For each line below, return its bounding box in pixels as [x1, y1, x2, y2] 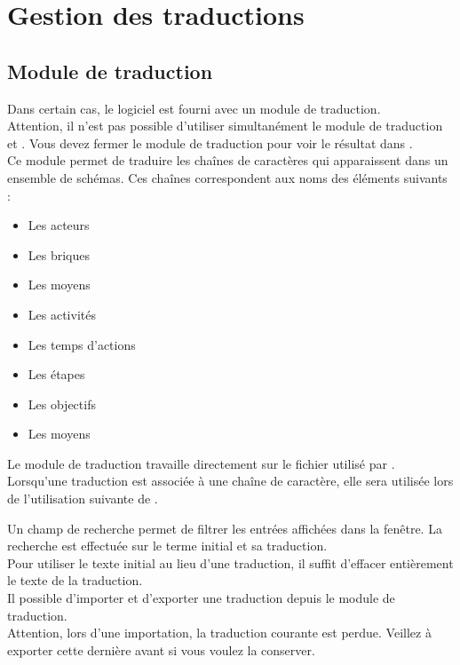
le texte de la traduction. [7, 571, 143, 590]
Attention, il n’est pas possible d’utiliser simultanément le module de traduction [7, 116, 443, 135]
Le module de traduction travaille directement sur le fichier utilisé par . [7, 454, 395, 472]
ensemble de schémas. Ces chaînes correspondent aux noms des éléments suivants [7, 168, 448, 186]
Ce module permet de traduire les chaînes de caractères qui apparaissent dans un [7, 151, 448, 170]
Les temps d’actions [28, 335, 136, 353]
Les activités [28, 305, 96, 323]
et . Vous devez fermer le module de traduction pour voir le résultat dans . [7, 133, 413, 152]
